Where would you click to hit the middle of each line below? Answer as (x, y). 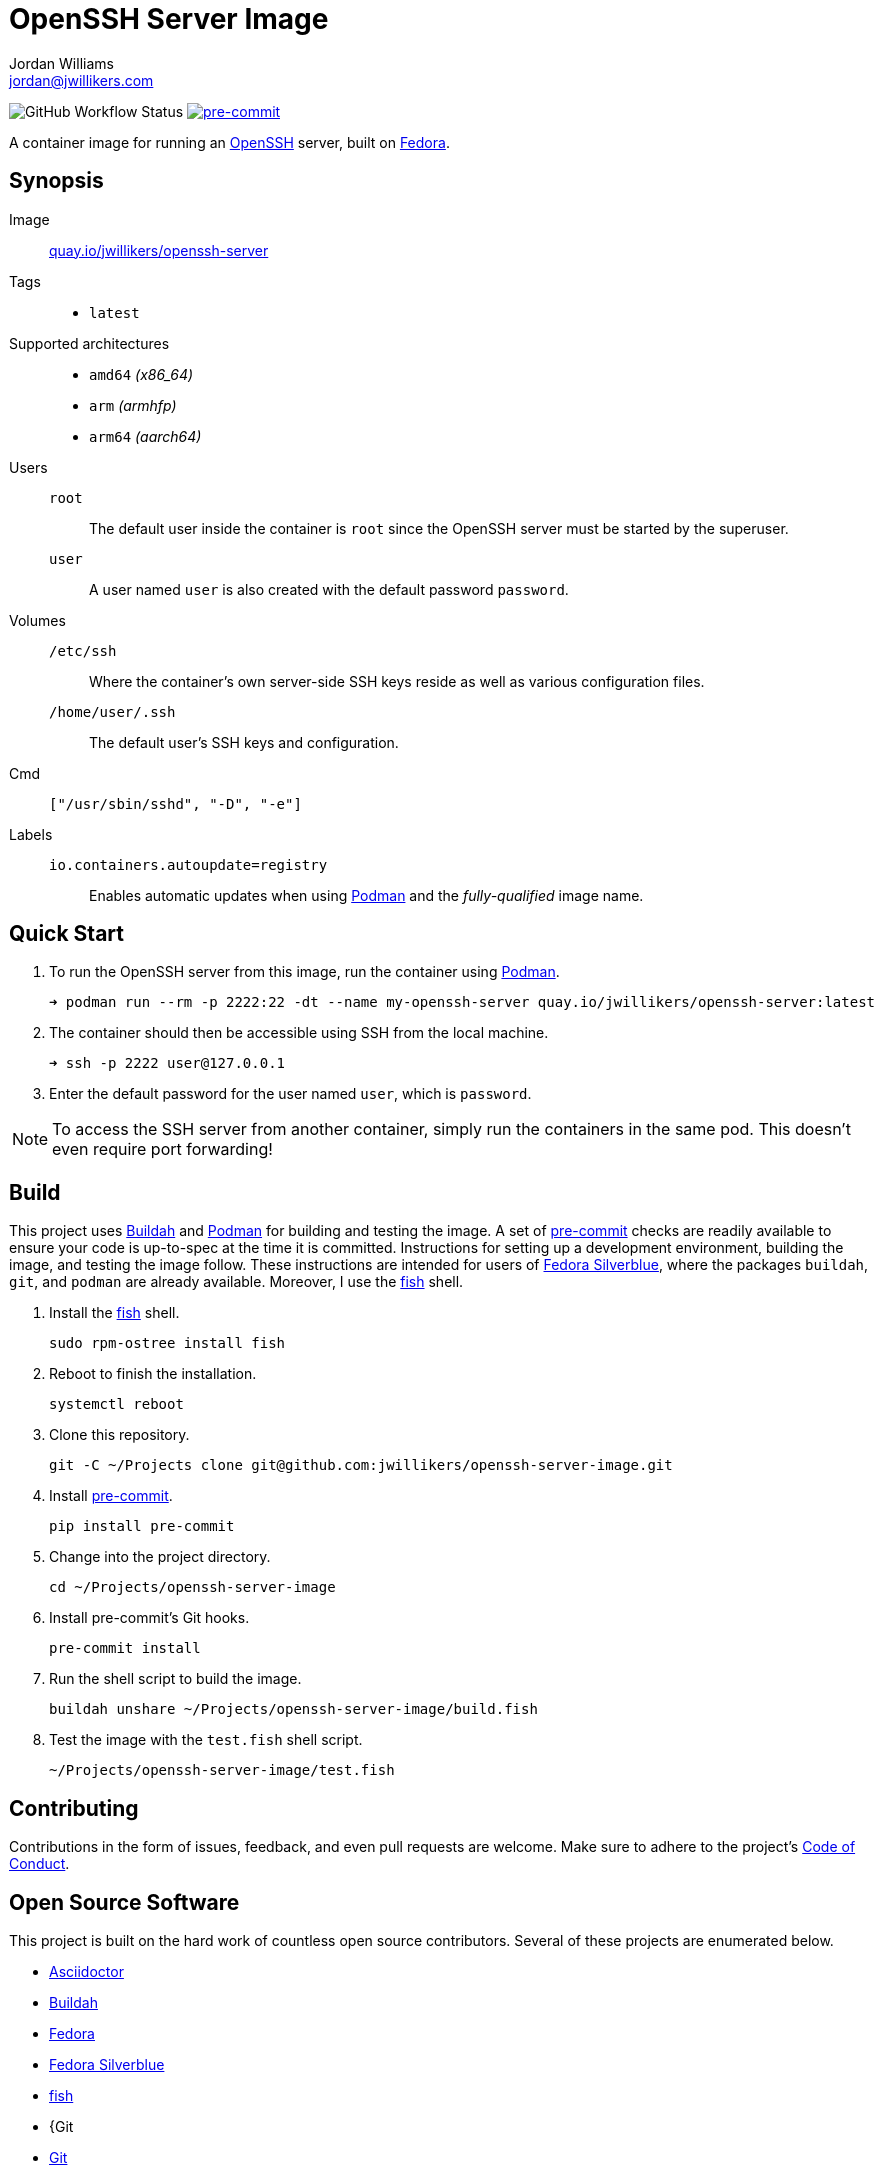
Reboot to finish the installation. (153, 1374)
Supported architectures (89, 343)
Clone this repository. (119, 1435)
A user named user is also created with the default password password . (329, 589)
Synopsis (56, 181)
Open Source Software (124, 1902)
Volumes (37, 620)
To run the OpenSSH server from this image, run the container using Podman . (304, 972)
